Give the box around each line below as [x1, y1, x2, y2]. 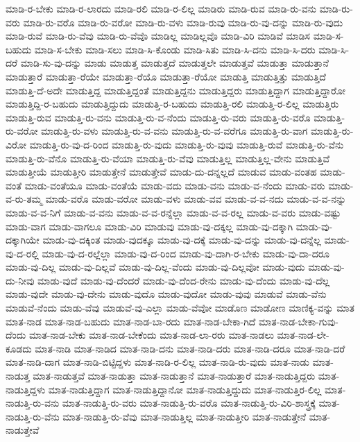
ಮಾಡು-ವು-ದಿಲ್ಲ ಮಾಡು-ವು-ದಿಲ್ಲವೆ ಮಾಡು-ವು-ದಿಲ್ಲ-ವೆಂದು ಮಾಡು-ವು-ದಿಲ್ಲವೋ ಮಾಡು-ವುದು [6, 260, 305, 274]
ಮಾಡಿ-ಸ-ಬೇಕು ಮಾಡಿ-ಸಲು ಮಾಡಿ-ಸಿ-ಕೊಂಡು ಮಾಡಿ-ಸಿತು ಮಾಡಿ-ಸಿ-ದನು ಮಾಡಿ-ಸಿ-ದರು [34, 42, 316, 56]
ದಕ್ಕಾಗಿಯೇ [6, 232, 40, 247]
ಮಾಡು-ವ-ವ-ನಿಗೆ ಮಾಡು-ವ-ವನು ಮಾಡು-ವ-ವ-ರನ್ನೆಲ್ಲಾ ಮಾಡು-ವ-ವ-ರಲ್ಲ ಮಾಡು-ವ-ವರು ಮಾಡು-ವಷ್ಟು [6, 205, 341, 219]
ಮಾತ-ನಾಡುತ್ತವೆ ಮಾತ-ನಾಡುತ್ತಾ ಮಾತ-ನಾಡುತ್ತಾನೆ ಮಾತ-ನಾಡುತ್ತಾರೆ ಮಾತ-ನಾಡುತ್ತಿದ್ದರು [33, 368, 316, 383]
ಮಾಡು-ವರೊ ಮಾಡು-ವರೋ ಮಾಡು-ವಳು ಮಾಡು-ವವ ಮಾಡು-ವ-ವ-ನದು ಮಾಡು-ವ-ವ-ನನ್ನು [45, 192, 347, 206]
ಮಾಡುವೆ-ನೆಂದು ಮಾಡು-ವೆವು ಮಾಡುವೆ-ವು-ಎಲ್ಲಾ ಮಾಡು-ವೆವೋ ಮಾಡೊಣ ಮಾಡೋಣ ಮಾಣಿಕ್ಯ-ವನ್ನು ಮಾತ [6, 300, 354, 315]
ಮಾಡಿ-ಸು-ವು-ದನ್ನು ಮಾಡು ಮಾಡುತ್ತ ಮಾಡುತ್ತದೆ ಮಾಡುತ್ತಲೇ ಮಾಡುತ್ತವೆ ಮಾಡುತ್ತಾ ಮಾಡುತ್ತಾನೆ [20, 56, 329, 70]
